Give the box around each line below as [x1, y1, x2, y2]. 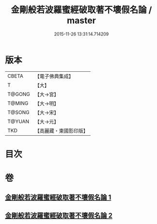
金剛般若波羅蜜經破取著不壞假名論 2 [5, 211, 113, 220]
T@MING [7, 100, 29, 107]
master [67, 15, 96, 26]
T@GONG [7, 91, 30, 97]
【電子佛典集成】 [34, 73, 74, 80]
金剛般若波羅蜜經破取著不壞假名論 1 [5, 193, 111, 202]
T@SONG [7, 109, 30, 115]
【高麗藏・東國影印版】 [34, 127, 88, 134]
